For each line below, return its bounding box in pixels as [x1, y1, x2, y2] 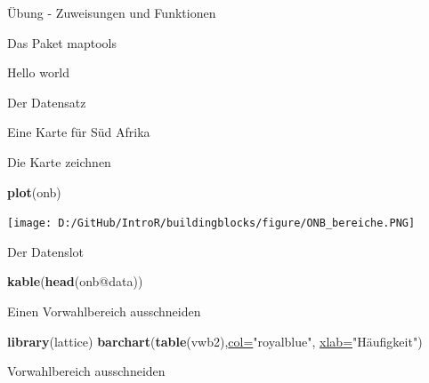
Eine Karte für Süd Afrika [7, 123, 150, 141]
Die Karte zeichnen [7, 152, 111, 171]
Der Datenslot [7, 242, 85, 260]
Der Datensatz [7, 92, 86, 111]
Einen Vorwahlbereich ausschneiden [7, 302, 201, 320]
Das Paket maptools [7, 33, 117, 52]
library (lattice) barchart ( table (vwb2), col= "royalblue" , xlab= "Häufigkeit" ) [7, 331, 423, 350]
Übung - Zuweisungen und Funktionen [7, 4, 216, 21]
